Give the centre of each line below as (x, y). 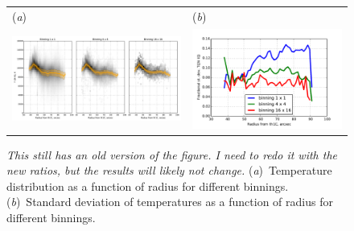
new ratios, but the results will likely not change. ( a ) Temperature (169, 170)
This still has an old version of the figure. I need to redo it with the (172, 154)
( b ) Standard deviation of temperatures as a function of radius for (170, 202)
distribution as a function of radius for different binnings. (148, 186)
